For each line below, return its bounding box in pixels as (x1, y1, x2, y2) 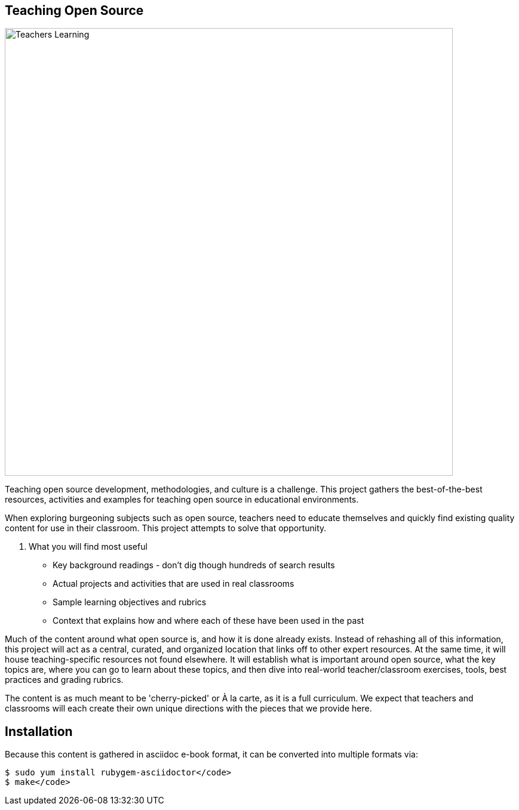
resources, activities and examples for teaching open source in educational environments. (5, 494, 359, 505)
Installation (5, 723, 73, 739)
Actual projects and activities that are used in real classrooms (53, 578, 294, 589)
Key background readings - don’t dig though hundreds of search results (53, 560, 335, 571)
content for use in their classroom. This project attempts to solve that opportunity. (5, 523, 327, 534)
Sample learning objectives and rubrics (53, 597, 207, 608)
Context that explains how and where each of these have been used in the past (53, 615, 364, 626)
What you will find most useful (29, 541, 148, 552)
